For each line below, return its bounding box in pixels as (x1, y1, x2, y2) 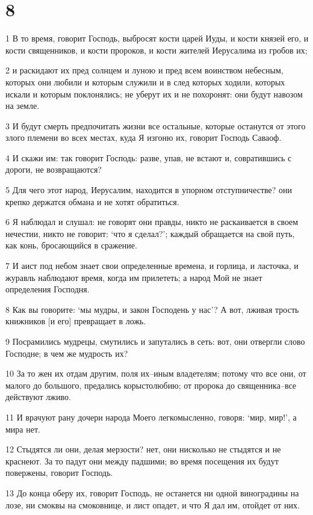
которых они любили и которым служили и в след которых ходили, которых (5, 75, 285, 88)
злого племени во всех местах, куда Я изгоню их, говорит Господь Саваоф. (5, 131, 282, 144)
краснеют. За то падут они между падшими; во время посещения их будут (5, 454, 279, 467)
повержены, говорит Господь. (5, 466, 113, 479)
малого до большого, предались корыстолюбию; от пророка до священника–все (5, 378, 297, 391)
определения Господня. (5, 283, 90, 295)
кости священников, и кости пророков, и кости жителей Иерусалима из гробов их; (5, 43, 308, 56)
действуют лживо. (5, 390, 71, 403)
